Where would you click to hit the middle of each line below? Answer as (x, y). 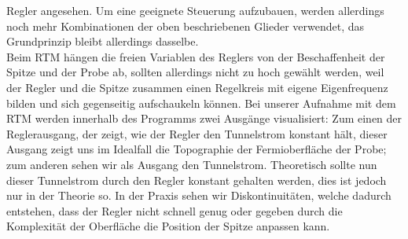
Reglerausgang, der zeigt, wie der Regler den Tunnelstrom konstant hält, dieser (197, 133)
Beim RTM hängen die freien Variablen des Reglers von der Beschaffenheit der (196, 56)
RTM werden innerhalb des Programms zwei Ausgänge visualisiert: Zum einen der (204, 118)
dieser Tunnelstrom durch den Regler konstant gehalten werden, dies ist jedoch (197, 180)
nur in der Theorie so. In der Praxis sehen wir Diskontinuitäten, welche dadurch (199, 195)
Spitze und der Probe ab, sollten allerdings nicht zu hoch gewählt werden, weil (195, 72)
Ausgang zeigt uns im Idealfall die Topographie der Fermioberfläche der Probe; (197, 149)
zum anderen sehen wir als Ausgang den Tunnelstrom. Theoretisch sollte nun (192, 164)
